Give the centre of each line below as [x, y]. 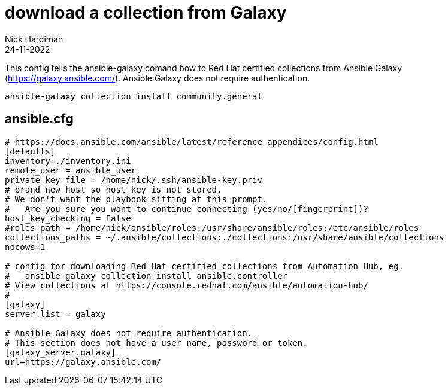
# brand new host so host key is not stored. [113, 189]
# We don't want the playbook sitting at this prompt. [136, 199]
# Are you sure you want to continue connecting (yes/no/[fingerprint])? [187, 208]
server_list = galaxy [55, 314]
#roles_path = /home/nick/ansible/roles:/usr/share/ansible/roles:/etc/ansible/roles [212, 228]
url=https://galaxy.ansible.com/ [83, 362]
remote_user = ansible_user [71, 170]
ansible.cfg [39, 119]
